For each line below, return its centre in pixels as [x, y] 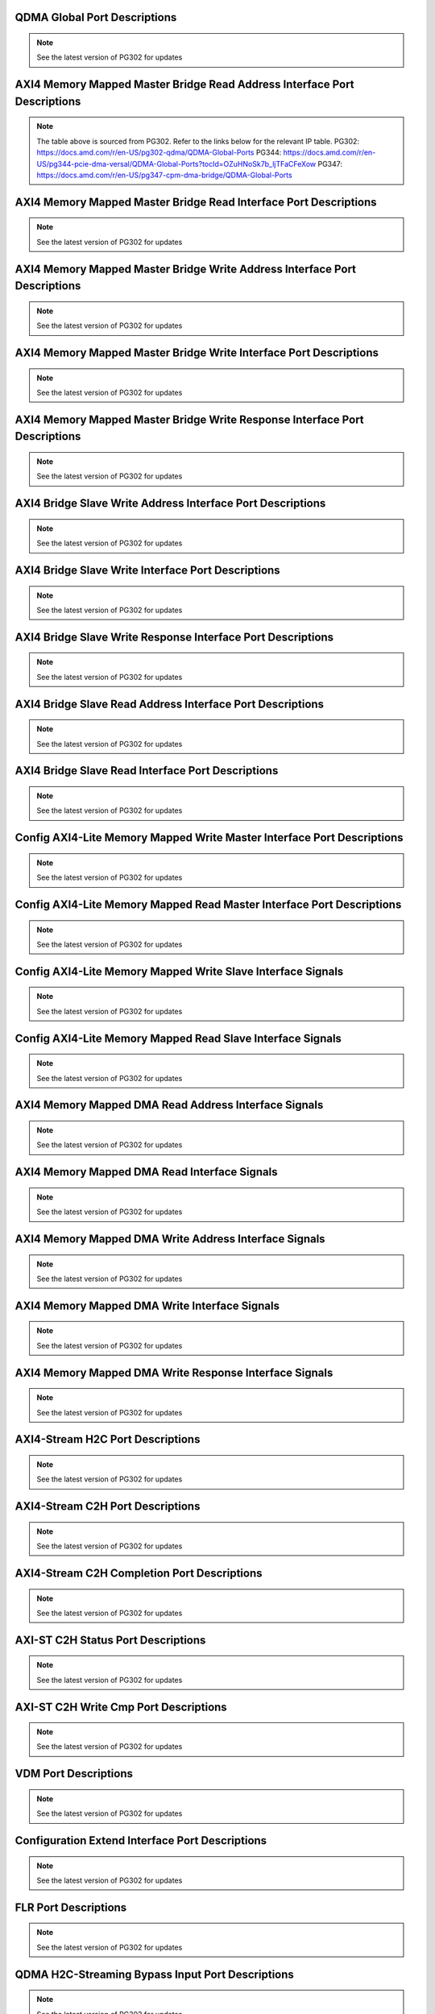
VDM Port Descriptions [74, 1774]
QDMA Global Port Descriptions [96, 17]
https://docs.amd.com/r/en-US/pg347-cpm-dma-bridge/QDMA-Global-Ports [165, 175]
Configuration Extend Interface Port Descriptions [141, 1841]
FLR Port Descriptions [71, 1907]
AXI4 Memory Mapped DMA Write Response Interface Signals [174, 1372]
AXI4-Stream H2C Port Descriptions [108, 1439]
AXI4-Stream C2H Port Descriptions [108, 1506]
